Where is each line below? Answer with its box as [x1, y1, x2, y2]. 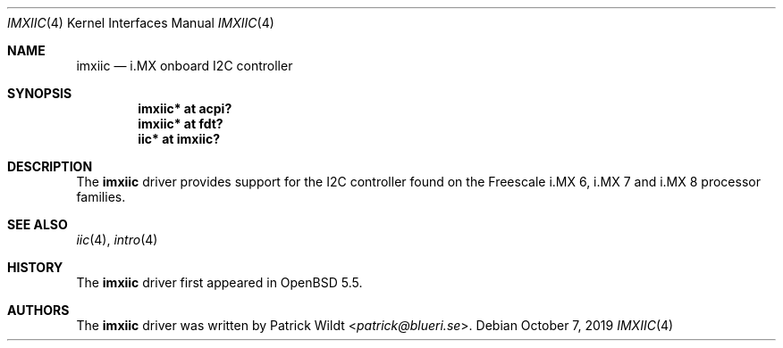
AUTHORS [7, 302, 70, 318]
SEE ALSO [7, 217, 68, 232]
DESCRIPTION [7, 159, 93, 174]
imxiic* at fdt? [138, 116, 223, 131]
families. [76, 189, 126, 204]
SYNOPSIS [7, 86, 72, 101]
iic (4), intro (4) [76, 232, 158, 247]
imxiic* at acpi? [138, 101, 232, 116]
